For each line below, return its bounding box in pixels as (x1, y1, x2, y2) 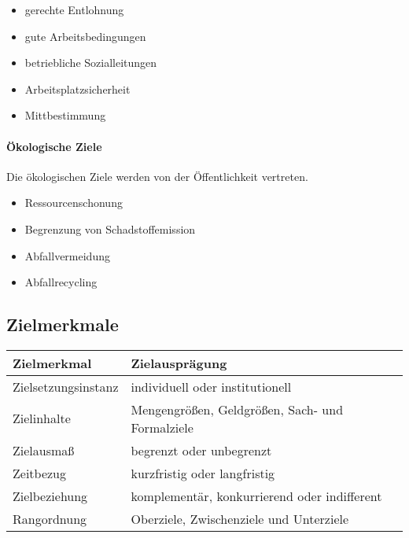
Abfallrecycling (24, 274, 98, 290)
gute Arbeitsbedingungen (24, 28, 146, 44)
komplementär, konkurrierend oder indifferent (131, 486, 382, 505)
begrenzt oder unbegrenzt (131, 440, 272, 459)
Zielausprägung (131, 353, 227, 372)
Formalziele (131, 418, 193, 437)
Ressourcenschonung (24, 194, 123, 211)
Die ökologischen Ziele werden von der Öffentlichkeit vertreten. (6, 168, 308, 184)
